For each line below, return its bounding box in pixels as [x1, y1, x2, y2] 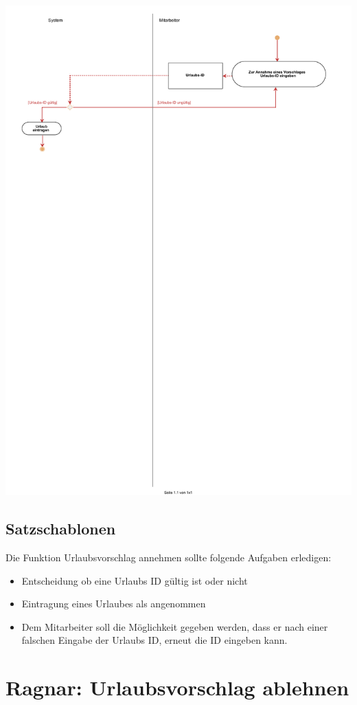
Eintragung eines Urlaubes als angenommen [21, 596, 206, 611]
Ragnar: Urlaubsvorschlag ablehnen [5, 673, 349, 702]
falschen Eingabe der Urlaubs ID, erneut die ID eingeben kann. [21, 633, 288, 647]
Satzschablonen [5, 518, 116, 539]
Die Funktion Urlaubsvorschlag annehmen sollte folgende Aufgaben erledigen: [5, 550, 332, 564]
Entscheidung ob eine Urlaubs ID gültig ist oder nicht [21, 573, 248, 587]
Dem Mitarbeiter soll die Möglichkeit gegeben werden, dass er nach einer [21, 619, 328, 633]
